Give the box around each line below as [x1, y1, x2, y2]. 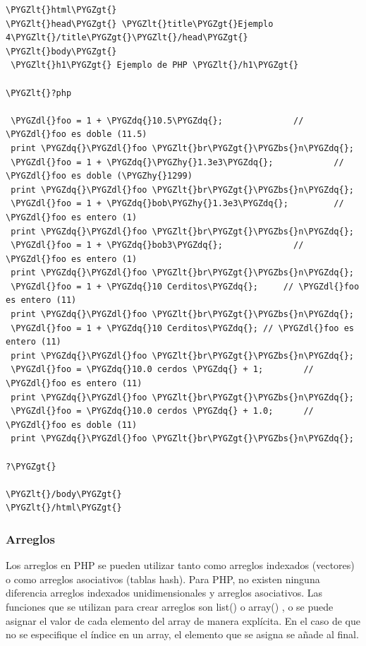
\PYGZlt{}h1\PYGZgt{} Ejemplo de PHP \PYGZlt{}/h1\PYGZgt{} [11, 60, 299, 71]
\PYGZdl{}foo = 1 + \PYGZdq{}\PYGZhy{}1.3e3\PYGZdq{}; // [11, 157, 344, 167]
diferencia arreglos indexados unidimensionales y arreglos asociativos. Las [6, 585, 323, 600]
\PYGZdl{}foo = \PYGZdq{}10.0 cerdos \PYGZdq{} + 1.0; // [11, 406, 314, 417]
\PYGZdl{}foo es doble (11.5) [6, 129, 147, 140]
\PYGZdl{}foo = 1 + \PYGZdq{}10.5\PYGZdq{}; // [11, 115, 304, 126]
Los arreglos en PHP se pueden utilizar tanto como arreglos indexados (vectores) [6, 558, 355, 573]
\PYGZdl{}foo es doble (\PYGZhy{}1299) [6, 171, 193, 181]
